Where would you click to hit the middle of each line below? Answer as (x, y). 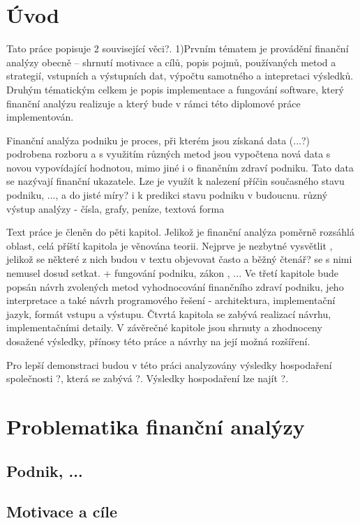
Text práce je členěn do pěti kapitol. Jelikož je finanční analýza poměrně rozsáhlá (180, 232)
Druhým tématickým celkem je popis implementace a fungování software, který (175, 89)
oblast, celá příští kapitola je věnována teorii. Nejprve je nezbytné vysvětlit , (170, 245)
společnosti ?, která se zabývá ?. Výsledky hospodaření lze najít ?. (148, 378)
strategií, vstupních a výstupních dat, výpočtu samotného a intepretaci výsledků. (180, 76)
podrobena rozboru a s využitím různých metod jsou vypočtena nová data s (168, 154)
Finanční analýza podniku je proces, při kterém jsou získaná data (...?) (158, 140)
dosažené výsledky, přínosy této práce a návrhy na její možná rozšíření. (158, 341)
